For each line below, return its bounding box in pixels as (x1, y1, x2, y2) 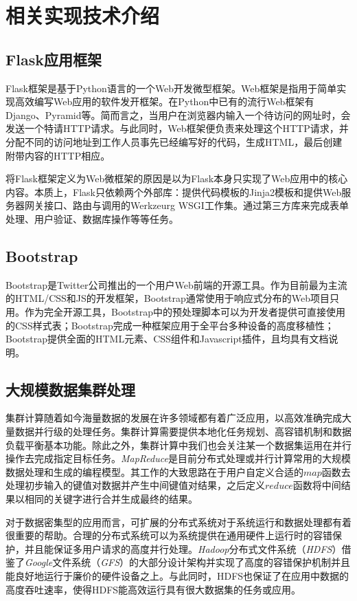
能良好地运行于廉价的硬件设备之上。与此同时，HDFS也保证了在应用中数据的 (5, 569, 349, 583)
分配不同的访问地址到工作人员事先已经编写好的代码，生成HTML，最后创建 (5, 134, 343, 149)
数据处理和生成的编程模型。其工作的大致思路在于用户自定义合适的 (5, 464, 303, 479)
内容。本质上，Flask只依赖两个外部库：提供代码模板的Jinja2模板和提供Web (5, 184, 342, 199)
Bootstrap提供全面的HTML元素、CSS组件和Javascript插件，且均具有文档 (5, 331, 329, 346)
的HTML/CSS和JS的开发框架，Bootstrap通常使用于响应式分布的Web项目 (5, 291, 330, 305)
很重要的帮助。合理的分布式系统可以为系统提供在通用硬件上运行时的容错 (5, 528, 332, 543)
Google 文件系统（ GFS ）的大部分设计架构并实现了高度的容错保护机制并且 (25, 555, 351, 569)
